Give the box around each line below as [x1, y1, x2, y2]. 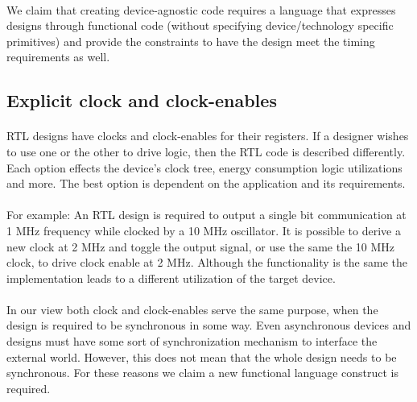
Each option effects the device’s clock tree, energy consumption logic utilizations [6, 159, 403, 176]
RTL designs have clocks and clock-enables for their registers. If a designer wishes [6, 127, 409, 144]
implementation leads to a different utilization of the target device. [6, 269, 336, 286]
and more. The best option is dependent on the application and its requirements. [6, 175, 406, 192]
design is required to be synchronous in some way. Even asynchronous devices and [6, 317, 411, 334]
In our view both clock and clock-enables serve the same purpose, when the [6, 300, 378, 317]
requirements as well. [6, 48, 110, 65]
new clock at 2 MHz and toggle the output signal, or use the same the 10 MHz [6, 238, 395, 255]
